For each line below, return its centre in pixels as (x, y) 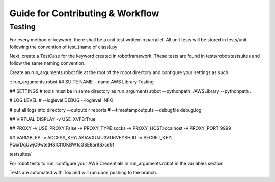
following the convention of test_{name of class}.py (63, 47)
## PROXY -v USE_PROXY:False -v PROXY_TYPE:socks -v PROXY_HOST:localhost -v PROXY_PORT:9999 (120, 128)
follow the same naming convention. (47, 63)
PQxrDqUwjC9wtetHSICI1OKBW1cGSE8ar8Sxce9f (62, 145)
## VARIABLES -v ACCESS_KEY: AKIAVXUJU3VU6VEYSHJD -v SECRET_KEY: (91, 137)
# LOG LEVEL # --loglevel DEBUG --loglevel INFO (61, 100)
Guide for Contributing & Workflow (84, 13)
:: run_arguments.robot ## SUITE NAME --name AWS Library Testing (81, 82)
